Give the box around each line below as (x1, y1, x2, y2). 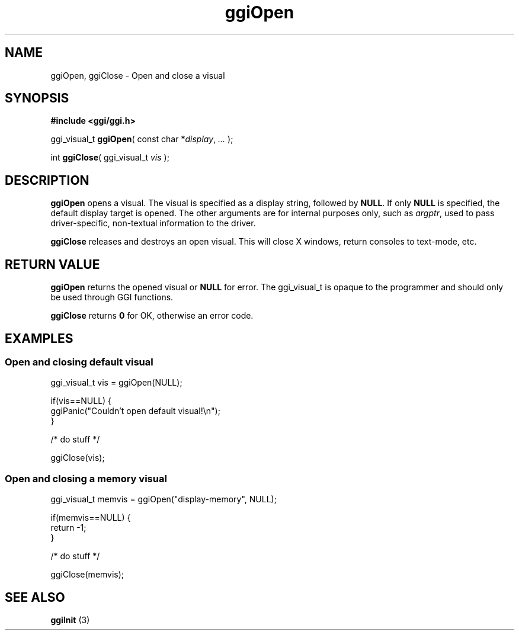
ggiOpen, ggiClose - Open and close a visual (50, 70, 225, 81)
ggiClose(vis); (50, 453, 105, 463)
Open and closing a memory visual (5, 472, 167, 485)
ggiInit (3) (50, 614, 90, 625)
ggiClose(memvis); (50, 569, 124, 580)
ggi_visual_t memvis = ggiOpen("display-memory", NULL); (50, 494, 277, 505)
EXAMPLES (5, 331, 73, 346)
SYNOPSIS (5, 91, 69, 106)
